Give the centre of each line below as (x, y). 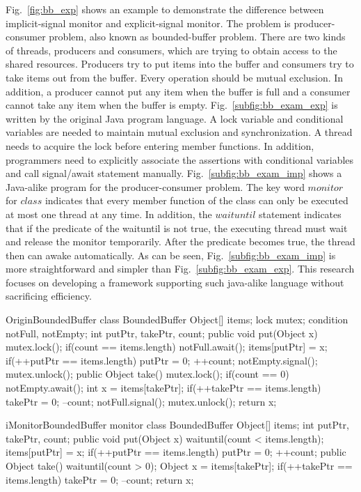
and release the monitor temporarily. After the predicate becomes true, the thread (180, 241)
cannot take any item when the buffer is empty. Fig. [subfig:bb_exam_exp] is (172, 105)
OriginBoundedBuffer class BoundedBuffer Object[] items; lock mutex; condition (177, 320)
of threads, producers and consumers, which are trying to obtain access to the (171, 50)
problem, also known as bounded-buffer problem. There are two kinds (197, 37)
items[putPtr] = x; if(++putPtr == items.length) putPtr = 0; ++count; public (176, 452)
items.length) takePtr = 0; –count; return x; (100, 479)
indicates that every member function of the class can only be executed (196, 200)
